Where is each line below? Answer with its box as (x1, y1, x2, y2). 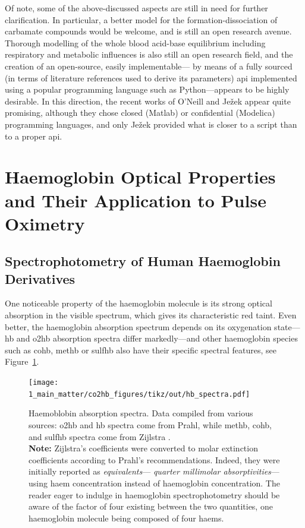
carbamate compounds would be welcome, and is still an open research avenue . (5, 25, 292, 37)
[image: (29, 378, 59, 387)
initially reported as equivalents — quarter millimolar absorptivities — (29, 465, 279, 478)
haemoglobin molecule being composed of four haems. (29, 511, 224, 524)
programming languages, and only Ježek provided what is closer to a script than (5, 118, 297, 130)
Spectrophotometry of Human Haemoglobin (5, 252, 281, 270)
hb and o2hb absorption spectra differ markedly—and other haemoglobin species (5, 332, 298, 344)
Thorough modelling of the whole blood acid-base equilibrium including (5, 36, 266, 49)
